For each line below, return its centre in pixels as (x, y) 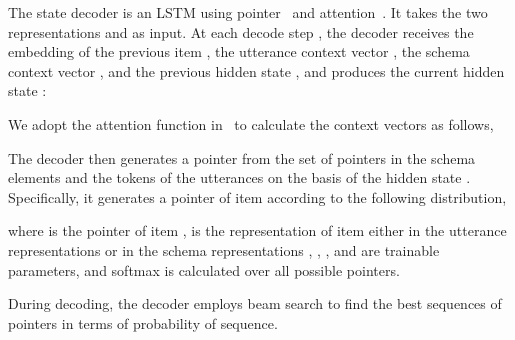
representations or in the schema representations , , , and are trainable (224, 249)
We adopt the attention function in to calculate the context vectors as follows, (251, 123)
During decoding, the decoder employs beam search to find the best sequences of (255, 303)
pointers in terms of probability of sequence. (143, 322)
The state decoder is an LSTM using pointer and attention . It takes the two (248, 12)
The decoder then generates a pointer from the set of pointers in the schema (242, 157)
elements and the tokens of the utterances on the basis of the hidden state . (239, 177)
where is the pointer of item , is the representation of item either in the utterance (257, 230)
